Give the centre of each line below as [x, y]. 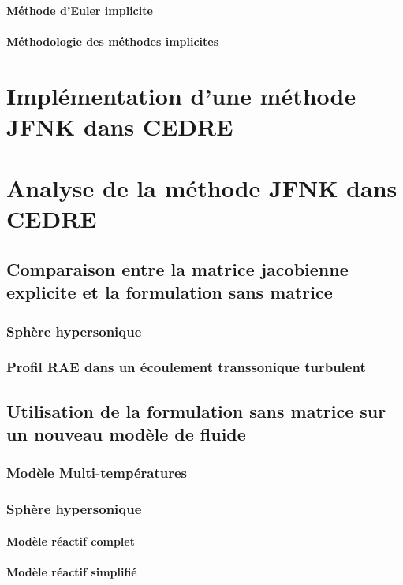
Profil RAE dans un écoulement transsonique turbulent [186, 367]
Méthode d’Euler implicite [80, 10]
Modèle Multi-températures [97, 473]
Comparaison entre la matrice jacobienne [177, 268]
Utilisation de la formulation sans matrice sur [196, 410]
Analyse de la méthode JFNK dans [202, 188]
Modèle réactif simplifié [72, 572]
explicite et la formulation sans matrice [170, 292]
